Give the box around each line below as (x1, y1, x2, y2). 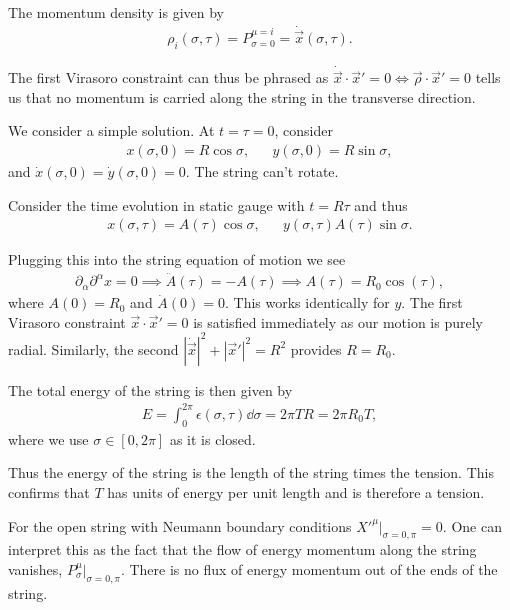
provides (290, 338, 342, 359)
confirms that (8, 481, 90, 502)
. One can (442, 515, 502, 536)
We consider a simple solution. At (8, 120, 215, 141)
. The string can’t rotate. (185, 161, 339, 182)
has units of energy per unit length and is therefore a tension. (107, 481, 485, 502)
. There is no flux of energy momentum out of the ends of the (120, 558, 498, 579)
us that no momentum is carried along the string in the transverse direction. (8, 86, 476, 107)
